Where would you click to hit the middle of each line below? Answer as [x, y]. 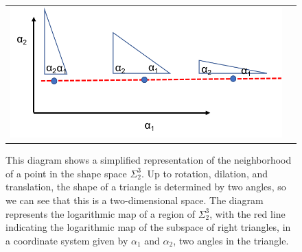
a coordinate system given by [67, 240]
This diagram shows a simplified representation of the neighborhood [149, 160]
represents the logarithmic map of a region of [101, 213]
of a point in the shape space [66, 173]
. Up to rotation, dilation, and [205, 173]
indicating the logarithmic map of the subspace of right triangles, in [148, 227]
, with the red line [247, 213]
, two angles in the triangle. [231, 240]
